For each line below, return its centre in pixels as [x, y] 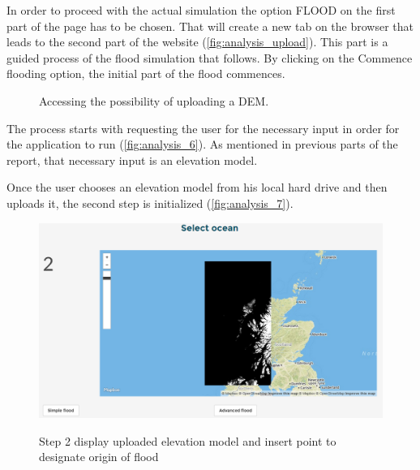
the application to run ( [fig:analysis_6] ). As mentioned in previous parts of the [202, 144]
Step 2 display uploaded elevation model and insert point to [188, 440]
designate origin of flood [99, 457]
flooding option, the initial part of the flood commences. [146, 73]
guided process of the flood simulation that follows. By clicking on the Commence [210, 57]
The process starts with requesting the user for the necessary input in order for [203, 128]
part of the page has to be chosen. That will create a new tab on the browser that [210, 26]
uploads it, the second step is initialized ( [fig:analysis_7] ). [150, 203]
